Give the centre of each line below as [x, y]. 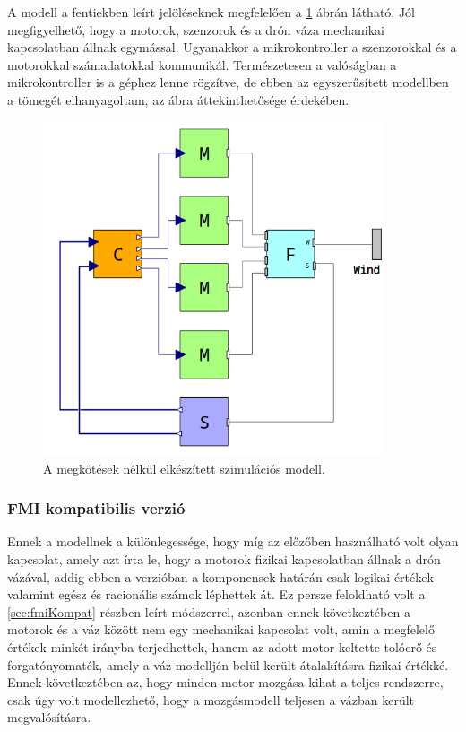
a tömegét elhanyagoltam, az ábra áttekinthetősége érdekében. [178, 99]
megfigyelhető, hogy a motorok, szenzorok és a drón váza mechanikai [196, 29]
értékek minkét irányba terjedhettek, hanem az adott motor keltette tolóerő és [222, 646]
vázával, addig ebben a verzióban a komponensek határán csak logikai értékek [220, 576]
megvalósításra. [49, 717]
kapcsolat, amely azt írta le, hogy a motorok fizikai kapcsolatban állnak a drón [224, 558]
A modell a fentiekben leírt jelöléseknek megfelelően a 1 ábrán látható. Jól [211, 12]
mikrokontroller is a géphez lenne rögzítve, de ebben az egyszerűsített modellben [228, 82]
